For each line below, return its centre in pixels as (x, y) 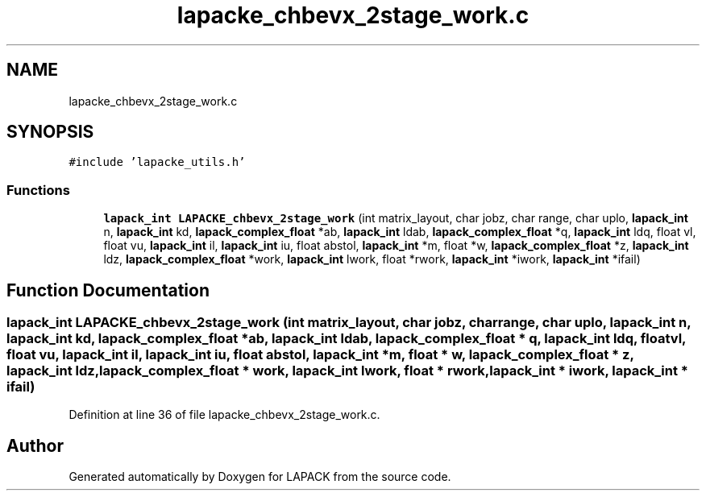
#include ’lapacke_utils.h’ (157, 162)
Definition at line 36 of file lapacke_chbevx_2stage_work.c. (224, 415)
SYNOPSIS (50, 132)
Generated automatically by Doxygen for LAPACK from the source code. (260, 477)
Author (35, 445)
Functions (38, 190)
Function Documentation (108, 290)
